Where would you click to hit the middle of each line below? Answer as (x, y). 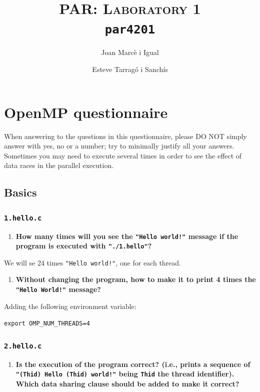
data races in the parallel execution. (59, 165)
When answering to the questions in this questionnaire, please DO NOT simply (125, 136)
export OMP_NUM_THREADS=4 (47, 324)
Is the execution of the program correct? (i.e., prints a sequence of (133, 364)
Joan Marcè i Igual (130, 52)
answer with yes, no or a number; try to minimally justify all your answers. (119, 146)
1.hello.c (23, 218)
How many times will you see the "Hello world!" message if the (127, 236)
